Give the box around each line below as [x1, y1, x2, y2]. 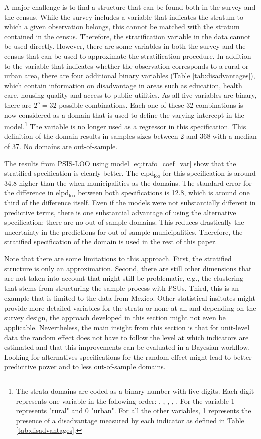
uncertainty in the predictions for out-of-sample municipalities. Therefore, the [4, 226, 243, 237]
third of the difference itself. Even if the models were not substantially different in [4, 197, 256, 207]
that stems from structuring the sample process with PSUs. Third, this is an [4, 282, 239, 293]
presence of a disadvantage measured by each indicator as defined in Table [16, 415, 244, 425]
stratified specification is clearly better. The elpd [4, 168, 154, 178]
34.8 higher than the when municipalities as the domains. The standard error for [4, 177, 252, 188]
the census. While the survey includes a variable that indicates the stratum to [4, 11, 243, 22]
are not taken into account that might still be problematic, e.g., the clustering [4, 273, 244, 283]
